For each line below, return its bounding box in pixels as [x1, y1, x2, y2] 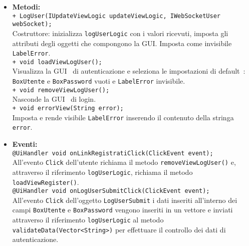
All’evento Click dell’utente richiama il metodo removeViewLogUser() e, [12, 157, 236, 167]
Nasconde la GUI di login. [12, 94, 96, 104]
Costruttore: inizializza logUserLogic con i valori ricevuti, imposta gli [12, 28, 228, 38]
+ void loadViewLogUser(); [12, 58, 102, 66]
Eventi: [12, 138, 38, 149]
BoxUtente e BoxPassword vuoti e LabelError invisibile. [12, 76, 185, 86]
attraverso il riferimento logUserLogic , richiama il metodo [12, 166, 193, 177]
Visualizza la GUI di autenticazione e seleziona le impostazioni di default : [12, 66, 245, 76]
